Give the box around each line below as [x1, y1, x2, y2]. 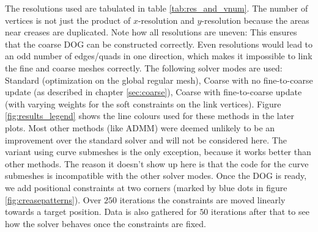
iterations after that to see [211, 205, 309, 218]
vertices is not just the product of [5, 13, 131, 26]
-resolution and [138, 13, 194, 26]
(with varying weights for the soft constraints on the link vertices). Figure [5, 97, 281, 110]
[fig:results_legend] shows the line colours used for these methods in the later [5, 109, 294, 122]
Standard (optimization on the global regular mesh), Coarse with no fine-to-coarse [5, 73, 313, 86]
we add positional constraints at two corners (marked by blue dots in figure [5, 181, 287, 194]
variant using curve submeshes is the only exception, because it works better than [5, 145, 311, 158]
